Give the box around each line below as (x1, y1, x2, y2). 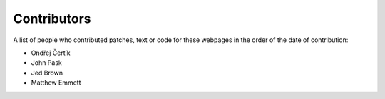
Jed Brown (31, 68, 63, 77)
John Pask (31, 58, 62, 67)
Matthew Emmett (31, 78, 81, 87)
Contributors (13, 11, 92, 26)
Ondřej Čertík (31, 48, 71, 57)
